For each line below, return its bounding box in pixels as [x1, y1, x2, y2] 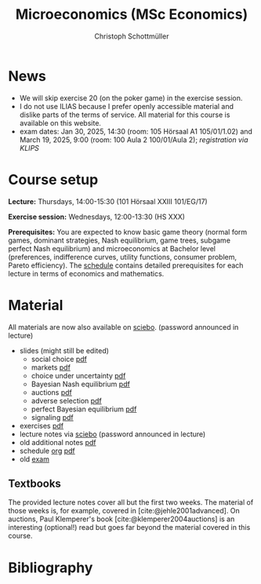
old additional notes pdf [19, 437, 96, 447]
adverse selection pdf [31, 396, 102, 405]
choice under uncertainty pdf [31, 370, 126, 380]
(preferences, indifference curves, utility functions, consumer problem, [8, 252, 237, 261]
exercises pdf [19, 421, 64, 430]
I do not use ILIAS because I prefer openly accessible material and [19, 101, 234, 111]
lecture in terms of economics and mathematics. [8, 268, 165, 278]
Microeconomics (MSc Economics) [15, 5, 248, 24]
